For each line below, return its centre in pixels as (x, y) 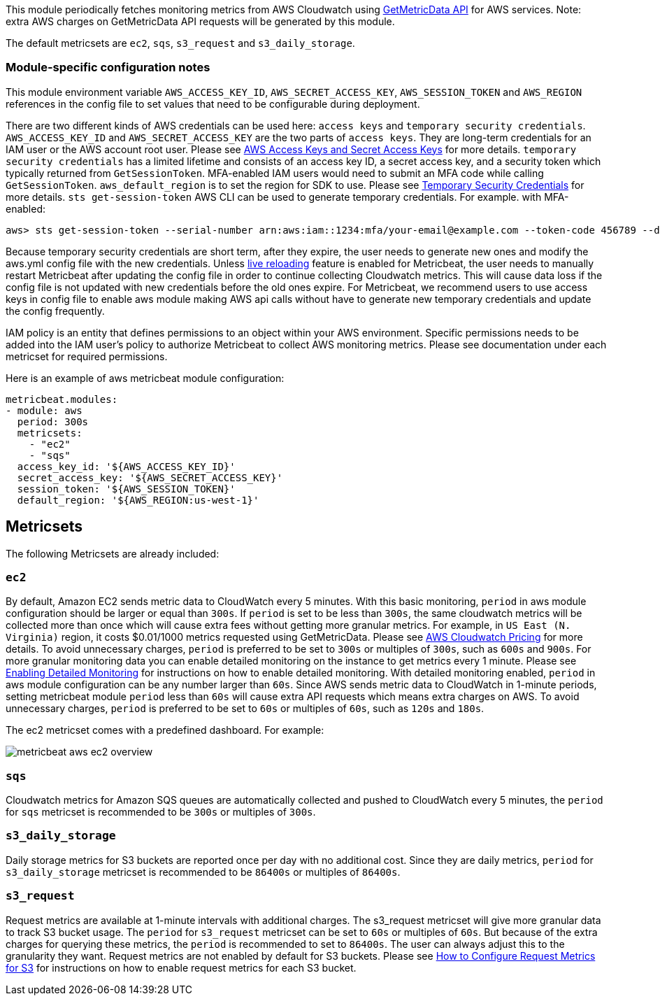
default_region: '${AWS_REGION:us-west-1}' (138, 500)
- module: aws (44, 410)
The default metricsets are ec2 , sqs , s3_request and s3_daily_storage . (180, 43)
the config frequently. (55, 311)
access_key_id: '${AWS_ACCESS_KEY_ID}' (126, 466)
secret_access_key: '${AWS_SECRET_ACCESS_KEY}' (150, 477)
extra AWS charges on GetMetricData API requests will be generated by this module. (200, 21)
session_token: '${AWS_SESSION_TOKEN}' (126, 489)
